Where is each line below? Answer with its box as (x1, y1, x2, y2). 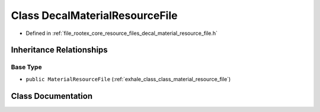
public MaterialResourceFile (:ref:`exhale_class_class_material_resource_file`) (25, 75, 231, 82)
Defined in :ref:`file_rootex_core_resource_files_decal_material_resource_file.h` (25, 30, 218, 37)
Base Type (11, 63, 42, 71)
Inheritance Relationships (11, 45, 108, 55)
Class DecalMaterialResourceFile (11, 9, 178, 22)
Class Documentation (11, 91, 93, 101)
